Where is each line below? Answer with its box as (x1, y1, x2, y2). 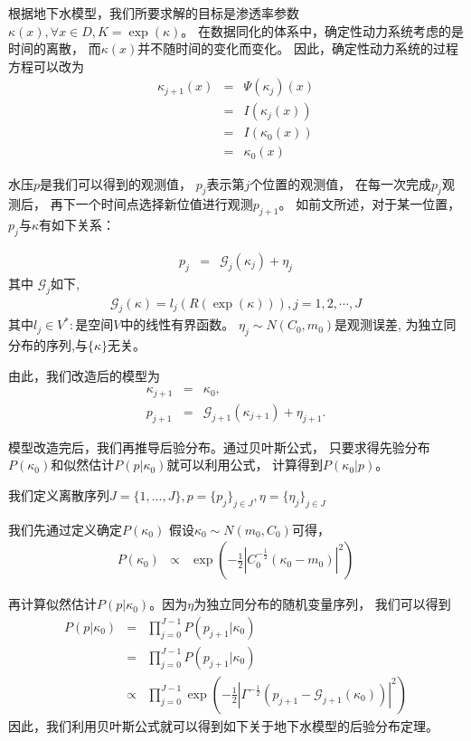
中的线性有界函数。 (120, 315, 235, 334)
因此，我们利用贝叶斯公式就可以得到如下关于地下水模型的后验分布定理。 (8, 716, 438, 735)
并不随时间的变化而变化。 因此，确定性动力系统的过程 (137, 39, 458, 58)
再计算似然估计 (8, 594, 97, 613)
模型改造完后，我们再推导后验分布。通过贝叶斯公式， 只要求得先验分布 (8, 437, 430, 456)
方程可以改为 (8, 56, 84, 75)
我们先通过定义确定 (8, 519, 122, 538)
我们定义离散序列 (8, 485, 109, 504)
